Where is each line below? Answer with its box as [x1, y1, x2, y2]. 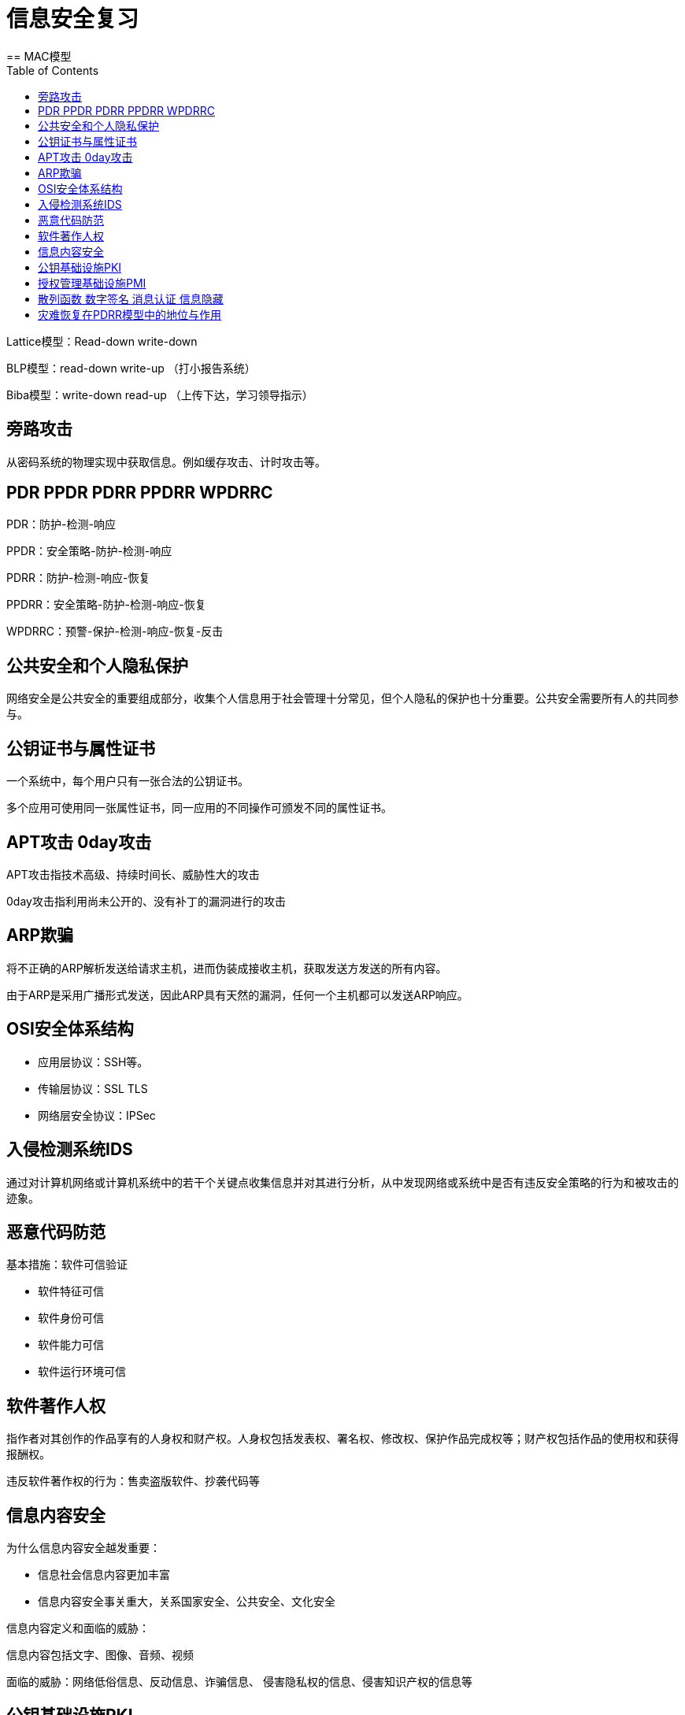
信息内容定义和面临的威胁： [6, 1621, 150, 1635]
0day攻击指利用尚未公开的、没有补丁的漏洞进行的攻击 [6, 894, 286, 908]
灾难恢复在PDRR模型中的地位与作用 [38, 307, 222, 321]
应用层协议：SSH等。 [38, 1054, 149, 1069]
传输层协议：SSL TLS [38, 1081, 148, 1095]
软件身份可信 [38, 1311, 104, 1325]
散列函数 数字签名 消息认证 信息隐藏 [38, 291, 224, 306]
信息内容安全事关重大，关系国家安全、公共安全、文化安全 [38, 1595, 335, 1609]
